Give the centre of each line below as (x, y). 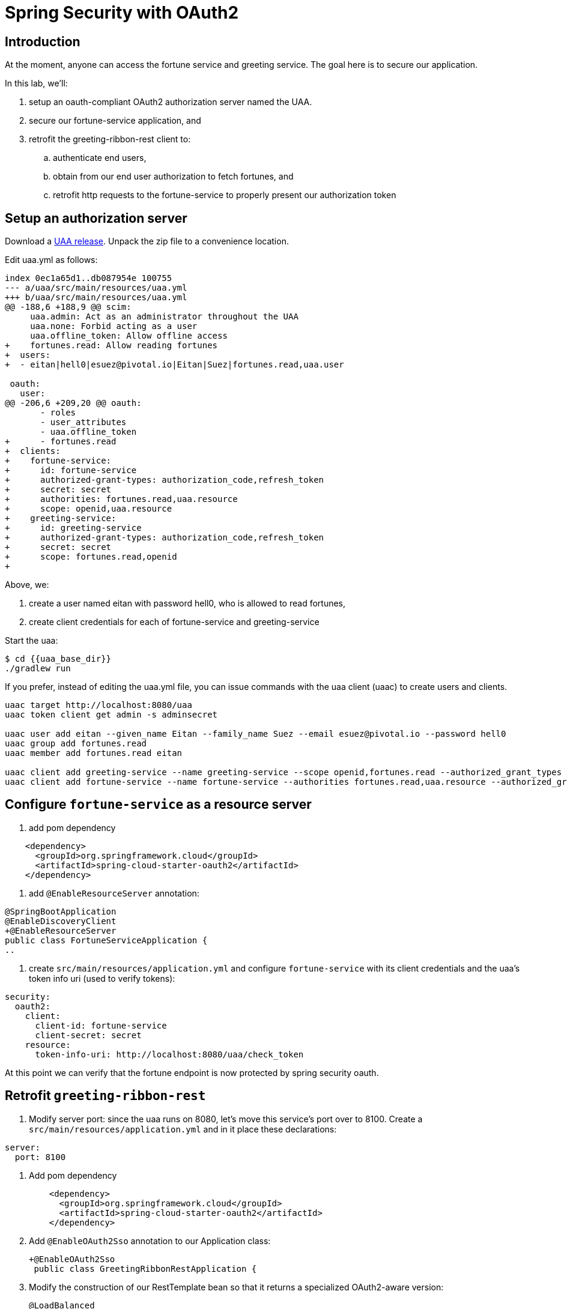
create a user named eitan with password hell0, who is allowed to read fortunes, (187, 603)
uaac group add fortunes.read (76, 744)
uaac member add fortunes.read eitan (94, 753)
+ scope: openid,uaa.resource (89, 509)
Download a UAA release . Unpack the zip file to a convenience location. (147, 241)
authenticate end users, (100, 158)
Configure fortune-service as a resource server (158, 805)
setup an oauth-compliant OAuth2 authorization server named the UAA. (171, 102)
